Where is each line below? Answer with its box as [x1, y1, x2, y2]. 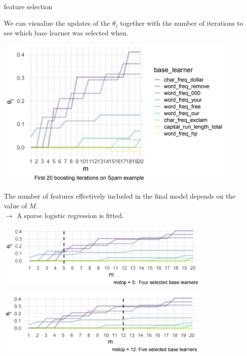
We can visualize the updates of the [4, 17, 110, 28]
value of [4, 201, 27, 211]
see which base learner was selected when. [4, 28, 128, 38]
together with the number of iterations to [120, 17, 244, 28]
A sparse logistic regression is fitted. [17, 210, 124, 220]
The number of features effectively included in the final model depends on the [4, 191, 235, 201]
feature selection [4, 1, 53, 11]
